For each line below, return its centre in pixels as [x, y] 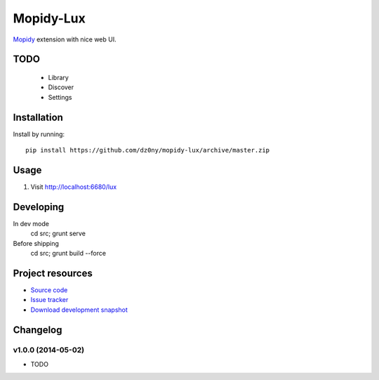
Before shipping [36, 243]
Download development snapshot [79, 310]
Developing [39, 207]
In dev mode [31, 223]
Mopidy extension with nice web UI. [65, 39]
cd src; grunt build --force [68, 254]
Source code [49, 290]
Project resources [53, 273]
